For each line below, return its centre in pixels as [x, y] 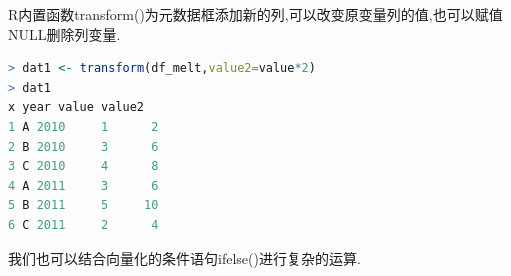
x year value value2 [76, 107]
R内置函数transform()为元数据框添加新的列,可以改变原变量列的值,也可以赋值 [255, 14]
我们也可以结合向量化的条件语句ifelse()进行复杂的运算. [184, 257]
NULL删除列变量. [64, 33]
